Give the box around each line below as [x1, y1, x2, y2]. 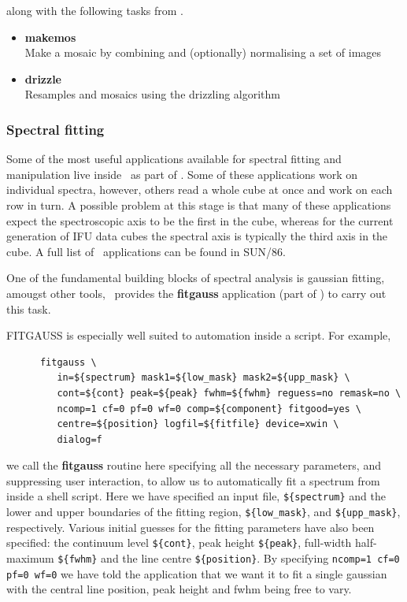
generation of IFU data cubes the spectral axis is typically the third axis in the [6, 228, 388, 244]
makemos [24, 28, 76, 45]
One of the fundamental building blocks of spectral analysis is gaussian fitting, [6, 269, 385, 286]
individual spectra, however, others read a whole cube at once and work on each [6, 181, 393, 198]
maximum [6, 550, 54, 567]
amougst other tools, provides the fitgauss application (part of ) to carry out [6, 284, 387, 301]
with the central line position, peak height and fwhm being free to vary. [6, 581, 352, 597]
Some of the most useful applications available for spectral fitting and [6, 150, 342, 167]
